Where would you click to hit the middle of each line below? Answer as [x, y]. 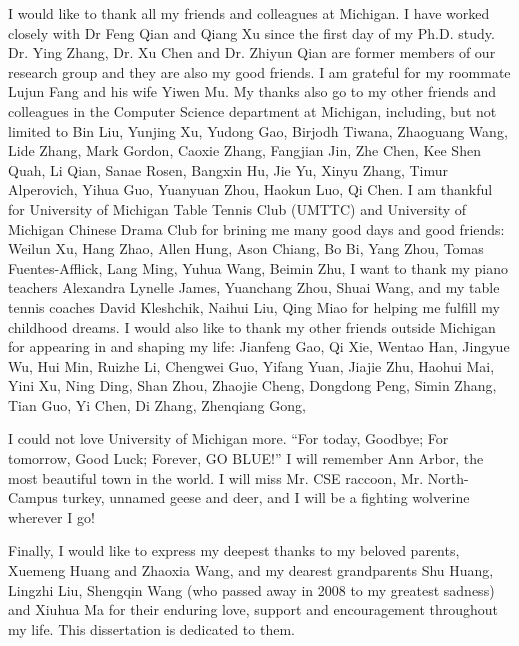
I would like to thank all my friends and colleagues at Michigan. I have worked [249, 13]
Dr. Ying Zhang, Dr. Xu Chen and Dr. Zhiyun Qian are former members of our [252, 52]
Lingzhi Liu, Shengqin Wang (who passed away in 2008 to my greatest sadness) [251, 589]
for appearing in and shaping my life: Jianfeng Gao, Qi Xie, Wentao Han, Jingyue [259, 346]
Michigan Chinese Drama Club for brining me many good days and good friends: [256, 228]
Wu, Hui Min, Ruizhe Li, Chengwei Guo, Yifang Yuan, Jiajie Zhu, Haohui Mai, [251, 365]
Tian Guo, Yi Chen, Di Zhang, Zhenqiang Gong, [157, 404]
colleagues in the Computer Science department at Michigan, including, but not [252, 110]
